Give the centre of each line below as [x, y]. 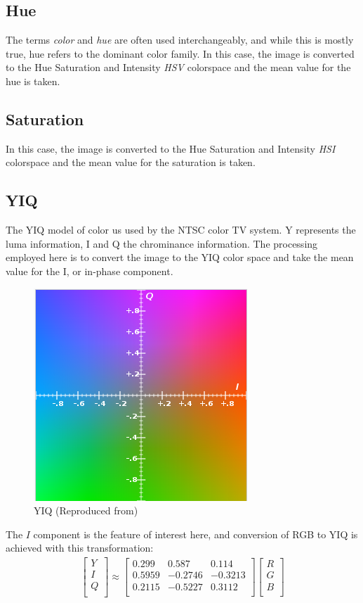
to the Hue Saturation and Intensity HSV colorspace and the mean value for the [178, 67]
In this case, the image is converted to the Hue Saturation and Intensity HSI [171, 148]
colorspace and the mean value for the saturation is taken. [131, 162]
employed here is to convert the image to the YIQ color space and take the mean [180, 257]
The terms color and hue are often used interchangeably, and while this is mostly [180, 40]
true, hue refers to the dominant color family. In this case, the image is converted [180, 53]
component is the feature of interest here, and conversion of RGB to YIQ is [196, 534]
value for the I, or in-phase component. [90, 271]
